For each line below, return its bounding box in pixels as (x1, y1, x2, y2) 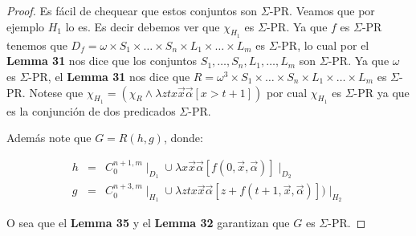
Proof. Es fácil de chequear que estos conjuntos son (6, 2, 258, 18)
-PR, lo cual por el (277, 36, 369, 53)
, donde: (163, 129, 203, 146)
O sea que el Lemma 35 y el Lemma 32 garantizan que (6, 214, 290, 231)
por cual (266, 83, 308, 100)
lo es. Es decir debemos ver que (65, 18, 220, 35)
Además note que (6, 129, 92, 146)
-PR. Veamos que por (269, 2, 375, 18)
